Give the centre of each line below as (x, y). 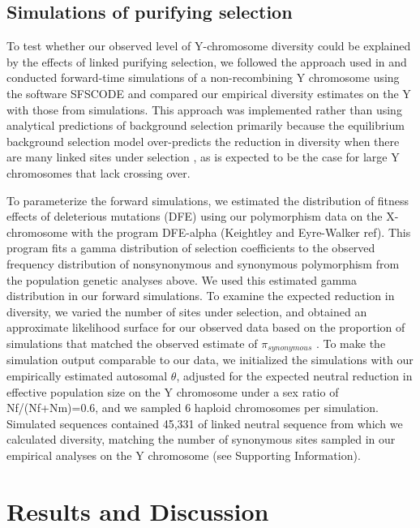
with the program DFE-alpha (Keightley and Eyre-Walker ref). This (241, 232)
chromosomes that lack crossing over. (99, 172)
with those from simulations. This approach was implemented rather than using (204, 109)
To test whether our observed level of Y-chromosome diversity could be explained (209, 46)
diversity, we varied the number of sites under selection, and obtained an (187, 311)
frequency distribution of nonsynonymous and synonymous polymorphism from (203, 263)
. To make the (351, 343)
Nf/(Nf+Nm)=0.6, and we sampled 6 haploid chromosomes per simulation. (193, 408)
